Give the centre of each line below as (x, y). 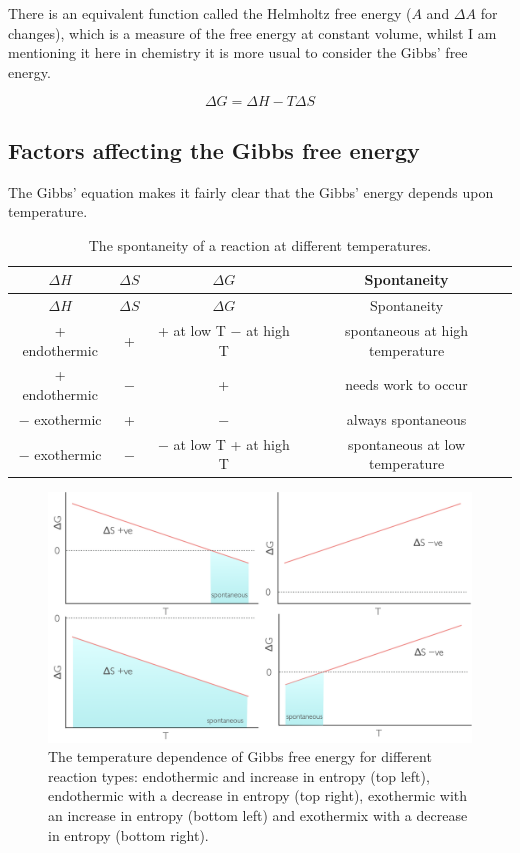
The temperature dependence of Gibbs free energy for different (240, 756)
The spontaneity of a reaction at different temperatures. (260, 244)
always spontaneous (406, 418)
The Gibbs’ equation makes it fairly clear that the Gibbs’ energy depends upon (251, 191)
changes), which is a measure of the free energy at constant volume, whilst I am (252, 32)
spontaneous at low (406, 443)
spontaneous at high (407, 330)
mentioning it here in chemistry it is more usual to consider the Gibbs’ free (238, 52)
